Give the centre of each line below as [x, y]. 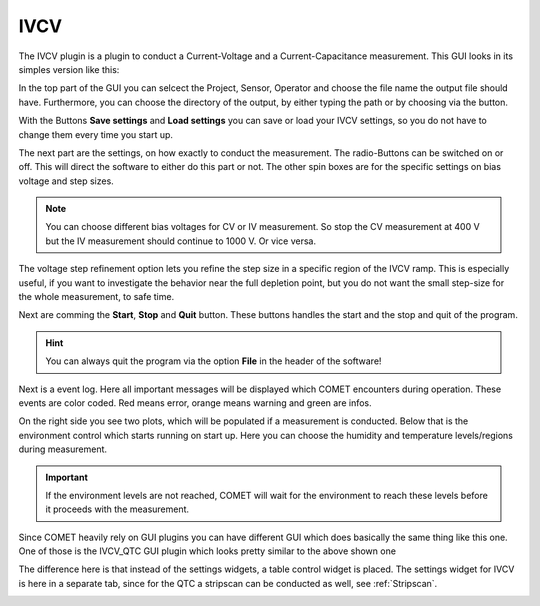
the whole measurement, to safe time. [96, 297]
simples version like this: [69, 69]
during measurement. [63, 449]
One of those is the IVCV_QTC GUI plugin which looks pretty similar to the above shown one [207, 551]
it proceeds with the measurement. [117, 509]
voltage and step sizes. [66, 181]
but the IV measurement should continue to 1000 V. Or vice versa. [181, 241]
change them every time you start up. [96, 134]
